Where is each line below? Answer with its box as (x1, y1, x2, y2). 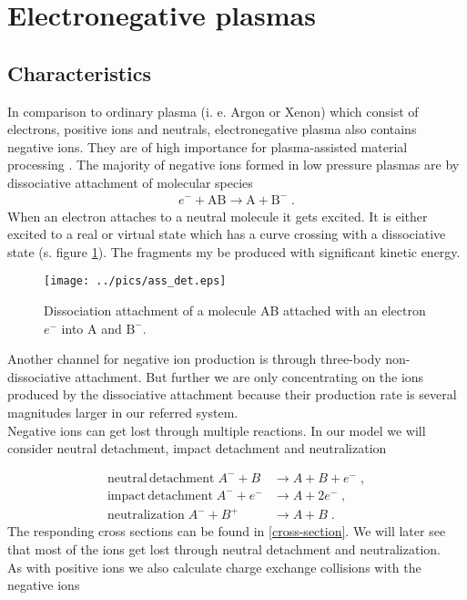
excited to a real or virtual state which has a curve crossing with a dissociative (7, 224, 446, 243)
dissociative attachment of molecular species (7, 172, 253, 191)
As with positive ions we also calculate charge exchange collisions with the (7, 557, 421, 576)
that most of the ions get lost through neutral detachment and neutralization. (7, 539, 441, 558)
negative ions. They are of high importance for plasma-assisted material (7, 137, 408, 156)
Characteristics (7, 58, 152, 87)
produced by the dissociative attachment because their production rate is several (7, 385, 457, 404)
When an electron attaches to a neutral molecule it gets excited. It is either (7, 206, 428, 225)
